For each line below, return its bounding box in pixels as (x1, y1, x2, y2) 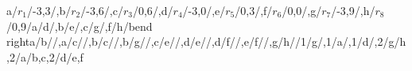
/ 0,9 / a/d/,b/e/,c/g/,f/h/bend (6, 17, 153, 34)
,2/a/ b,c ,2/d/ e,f (6, 48, 84, 65)
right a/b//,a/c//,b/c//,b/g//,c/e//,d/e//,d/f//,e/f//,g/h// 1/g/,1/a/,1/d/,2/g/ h (6, 33, 406, 50)
